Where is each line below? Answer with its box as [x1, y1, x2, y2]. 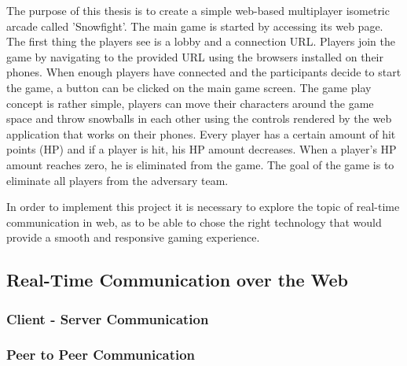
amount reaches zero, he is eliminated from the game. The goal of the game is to [6, 156, 394, 172]
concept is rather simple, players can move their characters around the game [6, 94, 374, 111]
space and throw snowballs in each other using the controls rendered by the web [6, 110, 392, 127]
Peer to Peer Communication [6, 345, 196, 364]
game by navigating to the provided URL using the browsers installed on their [6, 48, 383, 65]
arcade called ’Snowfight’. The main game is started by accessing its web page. [6, 17, 383, 34]
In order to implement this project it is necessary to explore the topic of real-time [6, 198, 400, 215]
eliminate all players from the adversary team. [6, 172, 229, 188]
